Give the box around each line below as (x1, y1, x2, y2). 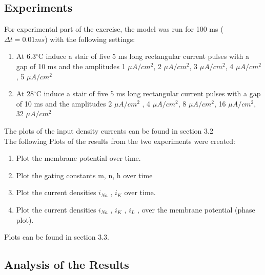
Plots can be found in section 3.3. (4, 231, 109, 242)
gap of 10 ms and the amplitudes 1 (16, 60, 126, 71)
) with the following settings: (45, 33, 135, 44)
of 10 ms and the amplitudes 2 (16, 98, 112, 109)
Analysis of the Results (4, 257, 129, 272)
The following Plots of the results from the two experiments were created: (4, 135, 235, 146)
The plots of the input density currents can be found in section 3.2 (4, 125, 213, 136)
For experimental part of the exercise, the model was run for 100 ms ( (4, 24, 223, 34)
